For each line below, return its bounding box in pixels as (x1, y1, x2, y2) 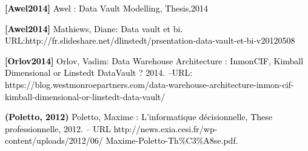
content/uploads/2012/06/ (5, 134, 103, 147)
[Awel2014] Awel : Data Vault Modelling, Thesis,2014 (5, 2, 209, 14)
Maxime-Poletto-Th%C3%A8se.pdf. (105, 134, 238, 147)
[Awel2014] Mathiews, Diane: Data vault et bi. (5, 22, 183, 35)
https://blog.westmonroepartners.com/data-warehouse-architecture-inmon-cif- (5, 78, 294, 90)
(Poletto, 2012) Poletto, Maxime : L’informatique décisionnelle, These (5, 110, 272, 123)
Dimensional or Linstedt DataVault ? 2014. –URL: (5, 66, 193, 79)
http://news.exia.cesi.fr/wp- (113, 122, 218, 135)
